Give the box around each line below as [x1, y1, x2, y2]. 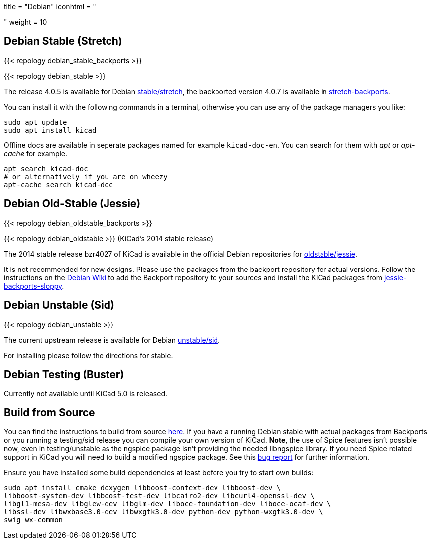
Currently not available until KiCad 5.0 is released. [4, 389, 167, 398]
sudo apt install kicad [4, 126, 97, 134]
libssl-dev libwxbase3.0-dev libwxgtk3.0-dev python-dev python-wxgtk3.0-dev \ [4, 508, 323, 516]
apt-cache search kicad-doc [4, 180, 113, 189]
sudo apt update [4, 118, 67, 126]
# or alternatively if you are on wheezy [4, 172, 168, 181]
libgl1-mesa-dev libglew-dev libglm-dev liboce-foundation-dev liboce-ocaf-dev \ [4, 500, 331, 508]
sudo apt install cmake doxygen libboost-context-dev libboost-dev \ [4, 484, 281, 492]
